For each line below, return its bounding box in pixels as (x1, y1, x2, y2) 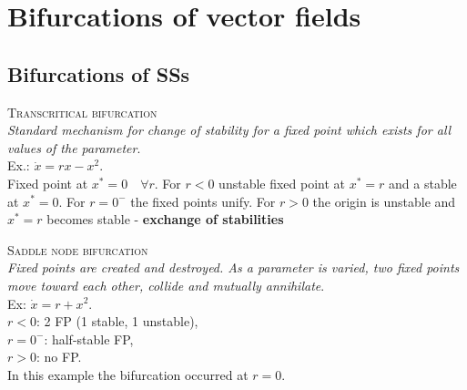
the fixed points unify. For (130, 191, 276, 210)
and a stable (389, 173, 457, 192)
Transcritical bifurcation (7, 102, 157, 121)
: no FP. (36, 347, 82, 366)
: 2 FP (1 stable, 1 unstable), (36, 312, 198, 331)
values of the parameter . (7, 138, 141, 157)
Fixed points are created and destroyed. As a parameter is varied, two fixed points (7, 258, 460, 277)
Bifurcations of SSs (7, 59, 190, 87)
